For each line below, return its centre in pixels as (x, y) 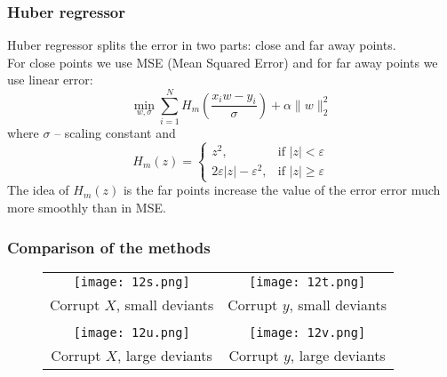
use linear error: (50, 80)
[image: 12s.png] (132, 281)
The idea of (38, 190)
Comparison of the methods (109, 247)
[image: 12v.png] (307, 332)
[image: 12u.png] (132, 332)
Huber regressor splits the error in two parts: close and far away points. (202, 45)
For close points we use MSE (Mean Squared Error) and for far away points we (223, 62)
